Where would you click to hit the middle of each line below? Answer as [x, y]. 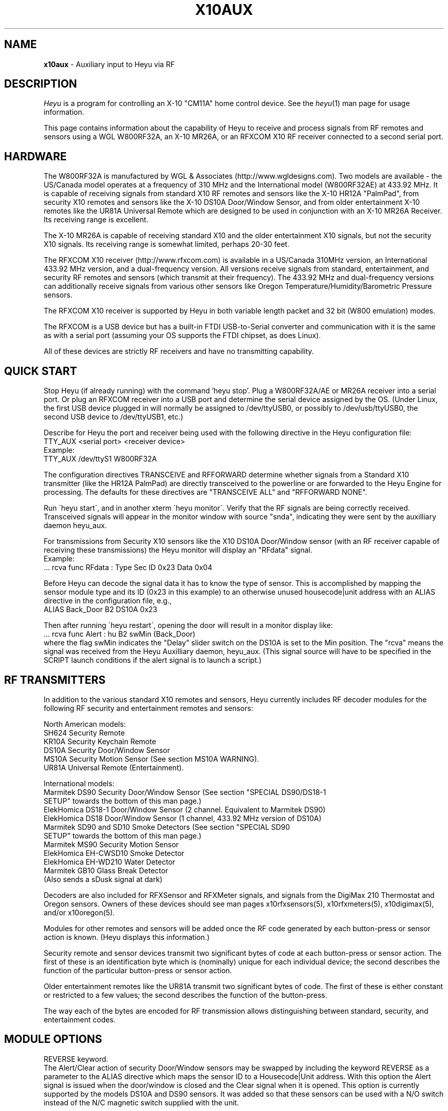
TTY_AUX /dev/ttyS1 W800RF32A [100, 459]
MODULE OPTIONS [53, 1039]
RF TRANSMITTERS [55, 680]
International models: [79, 783]
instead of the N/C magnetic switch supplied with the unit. [141, 1102]
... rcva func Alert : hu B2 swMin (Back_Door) [119, 634]
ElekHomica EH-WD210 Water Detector [109, 862]
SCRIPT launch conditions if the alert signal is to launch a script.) [153, 660]
